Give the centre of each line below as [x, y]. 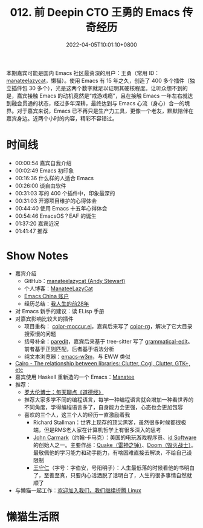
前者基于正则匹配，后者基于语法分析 [69, 349]
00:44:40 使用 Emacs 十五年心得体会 [61, 208]
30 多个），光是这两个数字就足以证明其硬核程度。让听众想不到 [106, 88]
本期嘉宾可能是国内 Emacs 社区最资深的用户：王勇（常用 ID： [83, 73]
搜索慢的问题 [40, 334]
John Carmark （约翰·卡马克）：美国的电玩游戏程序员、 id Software [115, 437]
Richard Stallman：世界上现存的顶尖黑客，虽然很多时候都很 [107, 422]
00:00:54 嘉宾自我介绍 [43, 163]
